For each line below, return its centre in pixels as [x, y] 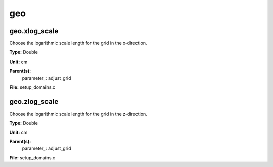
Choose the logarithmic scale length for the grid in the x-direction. [78, 43]
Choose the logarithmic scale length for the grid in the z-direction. [78, 114]
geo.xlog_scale [34, 31]
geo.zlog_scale [34, 102]
